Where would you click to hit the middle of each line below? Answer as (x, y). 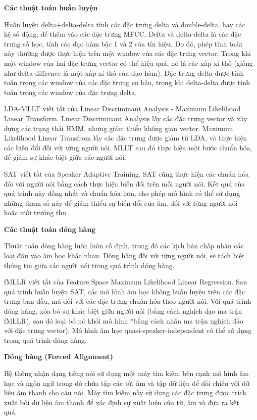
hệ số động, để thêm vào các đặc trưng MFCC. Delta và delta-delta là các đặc (123, 34)
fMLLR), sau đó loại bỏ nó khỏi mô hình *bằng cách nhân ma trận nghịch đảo (124, 320)
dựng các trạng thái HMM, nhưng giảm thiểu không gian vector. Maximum (119, 128)
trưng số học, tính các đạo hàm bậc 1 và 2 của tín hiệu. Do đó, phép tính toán (124, 43)
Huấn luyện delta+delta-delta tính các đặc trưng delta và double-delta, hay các (125, 24)
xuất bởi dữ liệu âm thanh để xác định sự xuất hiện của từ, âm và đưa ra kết (122, 402)
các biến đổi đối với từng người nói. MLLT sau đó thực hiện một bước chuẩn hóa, (128, 147)
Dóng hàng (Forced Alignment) (59, 356)
